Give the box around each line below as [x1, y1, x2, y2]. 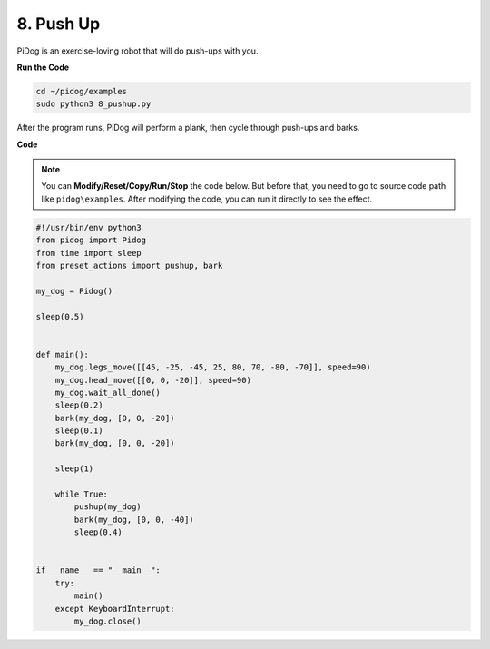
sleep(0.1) [54, 426, 103, 436]
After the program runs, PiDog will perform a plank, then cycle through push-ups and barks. [16, 123, 360, 133]
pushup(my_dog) [73, 502, 142, 512]
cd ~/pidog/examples [35, 86, 127, 96]
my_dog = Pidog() [35, 286, 113, 296]
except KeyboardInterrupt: [54, 604, 176, 614]
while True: [54, 489, 109, 499]
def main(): [35, 349, 90, 359]
